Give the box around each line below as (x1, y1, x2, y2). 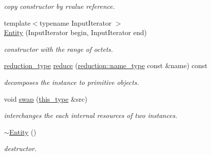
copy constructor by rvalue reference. (4, 1, 115, 11)
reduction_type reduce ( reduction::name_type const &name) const (4, 60, 208, 71)
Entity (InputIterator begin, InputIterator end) (4, 27, 147, 38)
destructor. (4, 143, 37, 154)
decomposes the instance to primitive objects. (4, 77, 139, 87)
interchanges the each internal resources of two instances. (4, 110, 177, 120)
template (4, 17, 31, 28)
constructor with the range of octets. (4, 43, 113, 54)
